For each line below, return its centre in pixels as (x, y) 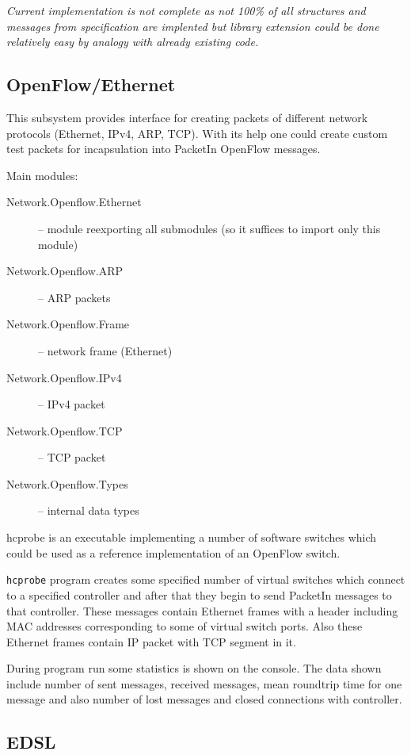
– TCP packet (72, 457)
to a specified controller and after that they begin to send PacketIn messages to (199, 594)
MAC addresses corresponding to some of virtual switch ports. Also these (185, 626)
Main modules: (42, 175)
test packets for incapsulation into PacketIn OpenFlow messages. (164, 149)
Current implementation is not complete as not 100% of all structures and (186, 10)
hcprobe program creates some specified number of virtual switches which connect (206, 579)
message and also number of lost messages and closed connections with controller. (204, 699)
